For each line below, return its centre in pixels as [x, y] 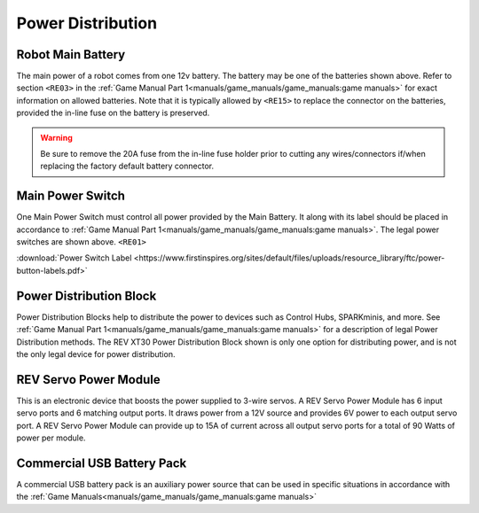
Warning [56, 137]
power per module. [51, 438]
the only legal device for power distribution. [96, 354]
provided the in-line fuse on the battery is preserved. [113, 113]
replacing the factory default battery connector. [127, 166]
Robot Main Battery [71, 54]
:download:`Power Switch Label [74, 258]
